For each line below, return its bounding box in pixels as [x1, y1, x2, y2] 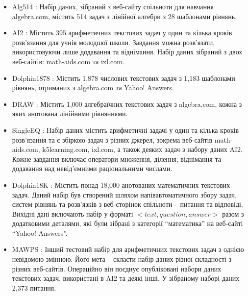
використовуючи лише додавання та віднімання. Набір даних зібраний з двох [12, 47, 243, 57]
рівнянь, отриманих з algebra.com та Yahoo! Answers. [12, 82, 174, 93]
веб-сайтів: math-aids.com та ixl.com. [12, 56, 124, 66]
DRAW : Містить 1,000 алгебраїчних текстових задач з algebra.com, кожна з [12, 99, 242, 109]
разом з [222, 208, 244, 219]
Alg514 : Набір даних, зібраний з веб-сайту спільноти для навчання [12, 1, 214, 11]
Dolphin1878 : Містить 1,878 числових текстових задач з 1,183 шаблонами [12, 73, 235, 83]
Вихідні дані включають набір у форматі [12, 208, 133, 219]
